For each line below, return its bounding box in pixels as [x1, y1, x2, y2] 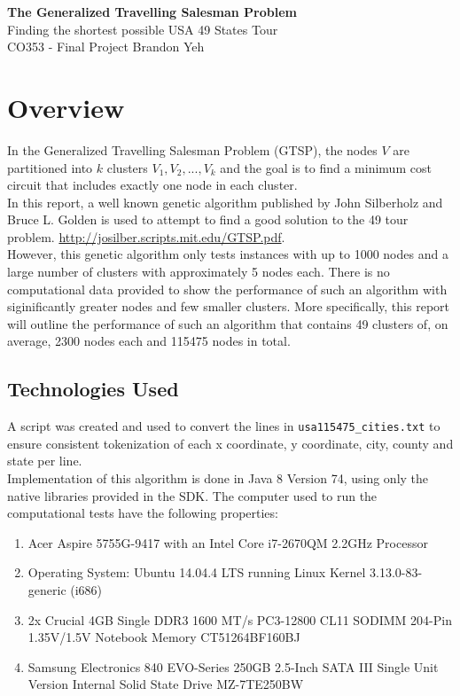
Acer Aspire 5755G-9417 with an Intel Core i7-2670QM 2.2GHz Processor [27, 533, 428, 551]
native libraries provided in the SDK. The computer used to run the [7, 486, 378, 504]
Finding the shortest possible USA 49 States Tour [7, 20, 278, 38]
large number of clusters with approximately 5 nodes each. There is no [7, 262, 390, 281]
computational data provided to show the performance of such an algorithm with [7, 279, 448, 298]
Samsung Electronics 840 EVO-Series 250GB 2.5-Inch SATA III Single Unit [27, 657, 439, 676]
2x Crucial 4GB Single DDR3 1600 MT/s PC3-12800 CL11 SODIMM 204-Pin [27, 610, 452, 629]
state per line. [7, 451, 82, 470]
